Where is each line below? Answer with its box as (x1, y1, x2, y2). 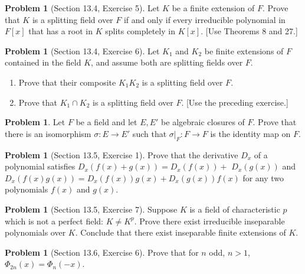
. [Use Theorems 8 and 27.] (201, 25, 298, 37)
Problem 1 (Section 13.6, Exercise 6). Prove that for (5, 246, 199, 258)
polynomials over (5, 226, 66, 239)
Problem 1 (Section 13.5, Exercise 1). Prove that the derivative (5, 148, 238, 161)
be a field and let (76, 116, 137, 128)
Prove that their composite (18, 76, 116, 88)
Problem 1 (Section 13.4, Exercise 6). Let (5, 44, 160, 57)
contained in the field (5, 56, 81, 68)
